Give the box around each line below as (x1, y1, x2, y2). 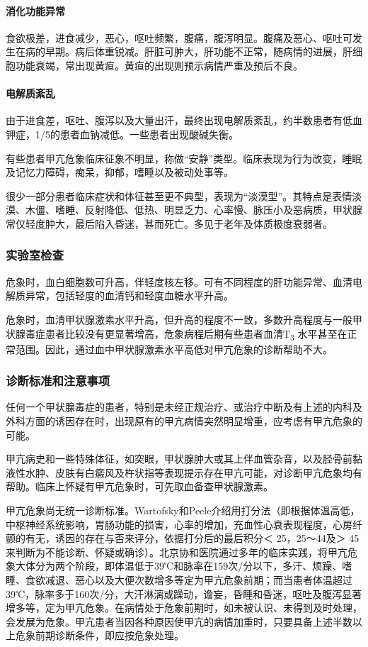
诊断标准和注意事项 (6, 372, 110, 389)
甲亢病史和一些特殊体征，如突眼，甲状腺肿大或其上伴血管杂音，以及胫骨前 (6, 451, 352, 466)
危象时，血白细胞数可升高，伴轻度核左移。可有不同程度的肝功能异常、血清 (6, 274, 352, 289)
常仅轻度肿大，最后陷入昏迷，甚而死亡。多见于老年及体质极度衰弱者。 (6, 216, 333, 231)
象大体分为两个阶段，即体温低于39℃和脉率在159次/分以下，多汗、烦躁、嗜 (6, 558, 352, 573)
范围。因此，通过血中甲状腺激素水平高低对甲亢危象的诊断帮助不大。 (15, 341, 333, 356)
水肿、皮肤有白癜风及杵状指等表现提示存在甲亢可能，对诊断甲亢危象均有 (25, 465, 362, 480)
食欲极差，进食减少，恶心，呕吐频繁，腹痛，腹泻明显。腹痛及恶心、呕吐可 (6, 30, 352, 45)
